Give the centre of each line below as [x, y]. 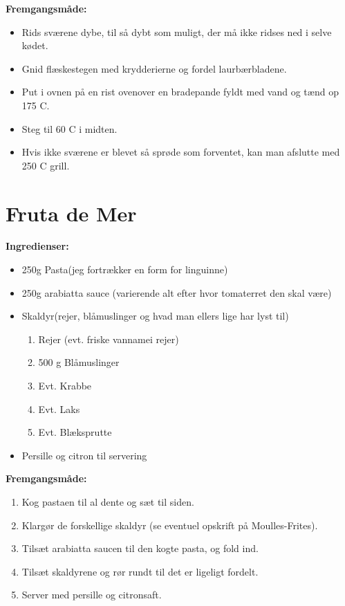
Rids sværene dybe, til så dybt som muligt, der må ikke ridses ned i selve [177, 31]
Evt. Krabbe [65, 386]
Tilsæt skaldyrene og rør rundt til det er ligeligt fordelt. [140, 571]
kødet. [35, 45]
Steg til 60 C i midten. [69, 128]
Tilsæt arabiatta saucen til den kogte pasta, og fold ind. [140, 548]
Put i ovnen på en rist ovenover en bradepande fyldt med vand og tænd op [180, 92]
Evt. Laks [59, 408]
